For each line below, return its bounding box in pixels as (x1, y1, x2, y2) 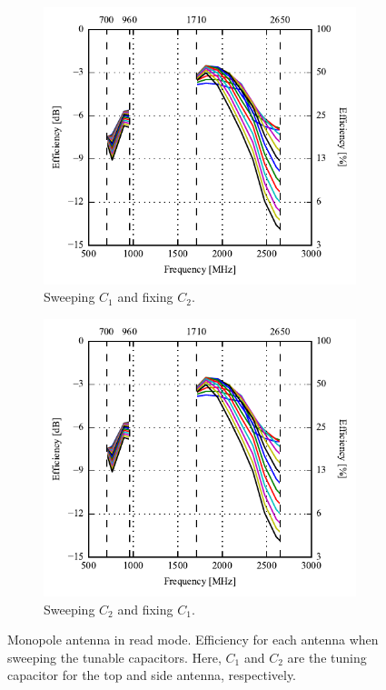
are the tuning (287, 647, 367, 666)
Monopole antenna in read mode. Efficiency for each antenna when (7, 630, 379, 649)
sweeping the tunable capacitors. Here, (7, 647, 222, 666)
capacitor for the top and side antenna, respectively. (7, 665, 297, 685)
